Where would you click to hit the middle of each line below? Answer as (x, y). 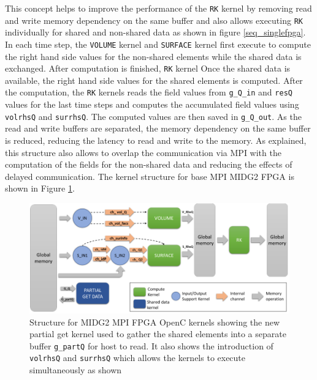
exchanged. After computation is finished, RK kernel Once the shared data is (148, 68)
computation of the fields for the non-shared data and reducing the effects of (149, 164)
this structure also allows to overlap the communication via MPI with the (143, 152)
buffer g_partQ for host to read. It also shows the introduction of (151, 345)
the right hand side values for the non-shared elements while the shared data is (153, 56)
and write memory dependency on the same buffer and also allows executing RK (154, 20)
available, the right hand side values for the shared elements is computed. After (154, 80)
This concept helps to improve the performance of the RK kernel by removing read (158, 8)
